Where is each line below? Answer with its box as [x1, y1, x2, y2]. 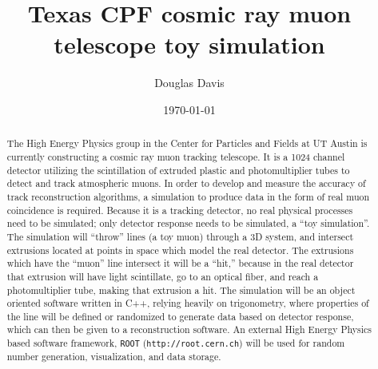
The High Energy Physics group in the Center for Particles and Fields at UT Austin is [6, 137, 368, 150]
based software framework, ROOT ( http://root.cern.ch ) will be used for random [6, 336, 345, 350]
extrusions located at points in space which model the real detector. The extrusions [6, 243, 354, 256]
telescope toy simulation [54, 28, 325, 61]
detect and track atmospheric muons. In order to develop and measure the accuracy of [6, 177, 366, 190]
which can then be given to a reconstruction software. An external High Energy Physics [6, 323, 372, 336]
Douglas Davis [154, 74, 225, 91]
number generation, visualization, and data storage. [6, 350, 221, 363]
